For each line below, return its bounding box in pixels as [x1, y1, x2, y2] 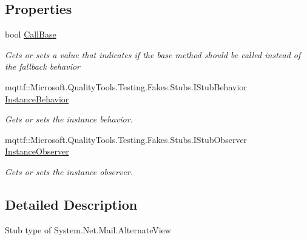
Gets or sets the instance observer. [5, 165, 133, 178]
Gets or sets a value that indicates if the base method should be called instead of [5, 48, 301, 61]
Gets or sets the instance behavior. [5, 113, 133, 125]
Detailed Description [5, 195, 138, 213]
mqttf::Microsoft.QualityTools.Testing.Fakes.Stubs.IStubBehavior [5, 80, 247, 93]
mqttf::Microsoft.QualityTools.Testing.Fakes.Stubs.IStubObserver [5, 133, 248, 145]
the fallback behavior [5, 60, 80, 73]
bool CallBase [5, 28, 56, 41]
